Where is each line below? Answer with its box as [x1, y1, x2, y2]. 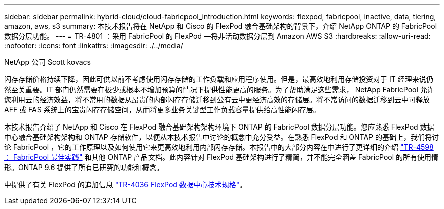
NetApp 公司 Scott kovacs [4, 58, 91, 66]
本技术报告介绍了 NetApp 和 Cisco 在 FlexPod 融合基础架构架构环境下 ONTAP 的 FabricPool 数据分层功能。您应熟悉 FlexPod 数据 [4, 122, 434, 131]
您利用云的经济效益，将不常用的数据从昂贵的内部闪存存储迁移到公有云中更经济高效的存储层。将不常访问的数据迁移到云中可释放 [4, 95, 430, 104]
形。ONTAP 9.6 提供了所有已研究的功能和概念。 [4, 163, 164, 172]
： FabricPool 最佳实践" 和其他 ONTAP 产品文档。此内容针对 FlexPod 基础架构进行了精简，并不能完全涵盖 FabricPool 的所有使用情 [4, 153, 439, 161]
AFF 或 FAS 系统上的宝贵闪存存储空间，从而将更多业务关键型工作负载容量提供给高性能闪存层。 [4, 105, 320, 114]
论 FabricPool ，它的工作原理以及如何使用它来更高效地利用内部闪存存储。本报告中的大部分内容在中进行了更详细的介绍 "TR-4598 [4, 143, 434, 151]
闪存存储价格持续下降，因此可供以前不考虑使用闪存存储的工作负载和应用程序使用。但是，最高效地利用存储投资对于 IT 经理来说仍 [4, 75, 433, 83]
